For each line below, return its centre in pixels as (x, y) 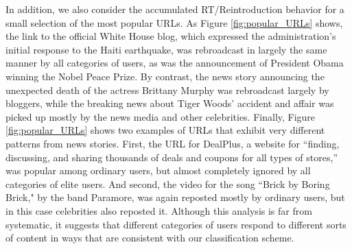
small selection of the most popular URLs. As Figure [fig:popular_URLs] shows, (174, 22)
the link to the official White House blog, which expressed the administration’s (171, 36)
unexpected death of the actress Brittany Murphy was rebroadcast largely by (167, 90)
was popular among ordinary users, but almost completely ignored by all (158, 170)
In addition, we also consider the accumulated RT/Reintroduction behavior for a (175, 9)
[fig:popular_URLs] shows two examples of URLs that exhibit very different (165, 130)
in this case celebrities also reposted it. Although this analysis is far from (159, 210)
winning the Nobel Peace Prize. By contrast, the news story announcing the (165, 76)
